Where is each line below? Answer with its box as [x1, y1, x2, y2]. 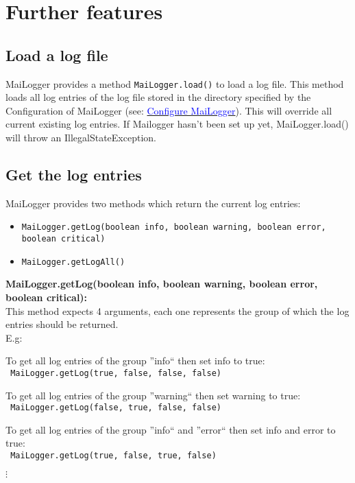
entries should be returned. [5, 317, 119, 331]
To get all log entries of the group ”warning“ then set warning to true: [5, 388, 301, 402]
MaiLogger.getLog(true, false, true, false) [10, 451, 217, 461]
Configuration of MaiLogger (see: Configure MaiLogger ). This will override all [5, 103, 332, 117]
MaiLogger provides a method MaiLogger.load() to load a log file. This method [5, 76, 344, 91]
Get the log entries [5, 164, 142, 185]
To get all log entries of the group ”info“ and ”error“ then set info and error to [5, 422, 336, 436]
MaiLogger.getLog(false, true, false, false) [10, 403, 221, 413]
